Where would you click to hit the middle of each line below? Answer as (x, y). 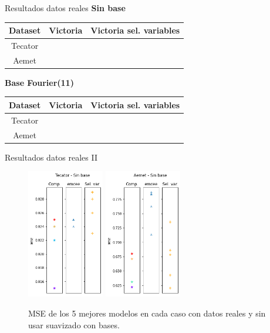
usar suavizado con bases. (74, 324)
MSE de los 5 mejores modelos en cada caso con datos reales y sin (147, 313)
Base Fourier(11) (39, 82)
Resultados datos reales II (51, 157)
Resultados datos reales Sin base (65, 8)
